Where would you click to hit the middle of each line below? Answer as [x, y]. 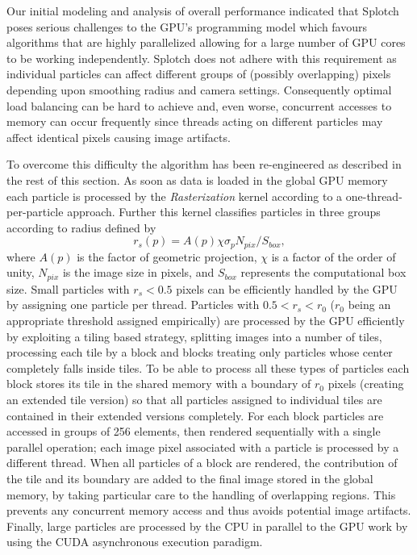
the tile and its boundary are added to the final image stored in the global [190, 478]
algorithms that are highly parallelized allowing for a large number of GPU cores [206, 42]
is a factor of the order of [334, 256]
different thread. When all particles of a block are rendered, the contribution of [202, 463]
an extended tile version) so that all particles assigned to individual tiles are [194, 399]
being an [369, 305]
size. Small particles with [68, 288]
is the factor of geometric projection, [167, 256]
